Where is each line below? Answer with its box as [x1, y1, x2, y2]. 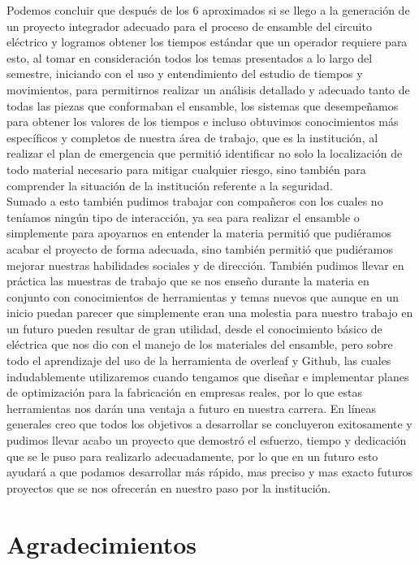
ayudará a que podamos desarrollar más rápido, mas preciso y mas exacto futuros [6, 463, 413, 480]
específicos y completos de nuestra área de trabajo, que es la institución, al [6, 128, 378, 146]
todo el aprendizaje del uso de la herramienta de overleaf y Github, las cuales [6, 352, 391, 369]
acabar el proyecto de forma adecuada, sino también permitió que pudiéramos [6, 240, 393, 257]
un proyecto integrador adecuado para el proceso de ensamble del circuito [6, 17, 372, 34]
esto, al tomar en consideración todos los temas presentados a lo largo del [6, 49, 373, 66]
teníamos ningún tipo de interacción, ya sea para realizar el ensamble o [6, 208, 360, 225]
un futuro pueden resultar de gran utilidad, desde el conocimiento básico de [6, 319, 382, 337]
